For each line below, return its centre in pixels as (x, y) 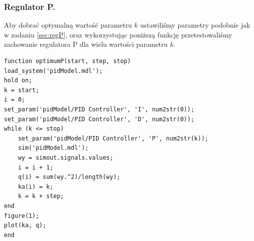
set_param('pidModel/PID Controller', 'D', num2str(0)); (99, 119)
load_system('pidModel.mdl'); (53, 71)
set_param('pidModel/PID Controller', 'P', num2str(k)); (113, 138)
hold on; (18, 81)
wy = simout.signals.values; (65, 157)
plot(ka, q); (25, 225)
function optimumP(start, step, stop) (67, 61)
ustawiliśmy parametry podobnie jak (195, 25)
